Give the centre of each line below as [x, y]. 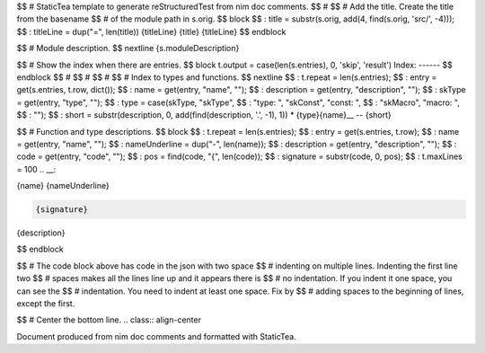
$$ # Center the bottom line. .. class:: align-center [109, 320]
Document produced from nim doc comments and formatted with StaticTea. [156, 336]
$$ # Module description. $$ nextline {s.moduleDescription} [128, 49]
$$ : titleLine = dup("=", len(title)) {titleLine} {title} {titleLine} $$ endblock [151, 31]
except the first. [46, 304]
